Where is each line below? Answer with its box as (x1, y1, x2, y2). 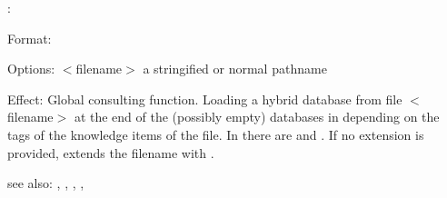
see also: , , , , (7, 173, 84, 193)
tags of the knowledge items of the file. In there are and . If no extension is (7, 124, 424, 144)
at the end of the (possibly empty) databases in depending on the (74, 107, 440, 126)
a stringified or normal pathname (143, 59, 327, 78)
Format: (7, 28, 52, 47)
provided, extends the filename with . (7, 143, 214, 162)
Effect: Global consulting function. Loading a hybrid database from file (7, 89, 402, 108)
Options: (7, 59, 55, 78)
